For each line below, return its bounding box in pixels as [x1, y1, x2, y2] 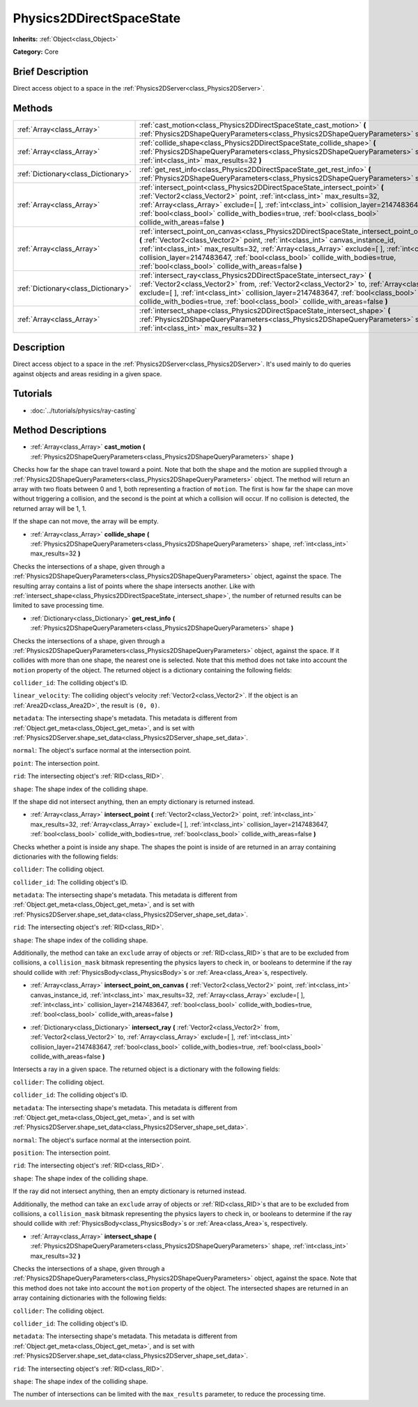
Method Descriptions [13, 424, 107, 436]
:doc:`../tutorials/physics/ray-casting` [30, 406, 137, 415]
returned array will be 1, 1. [13, 504, 87, 512]
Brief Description [13, 66, 88, 77]
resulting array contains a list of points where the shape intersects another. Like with [13, 582, 256, 590]
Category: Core [13, 47, 59, 56]
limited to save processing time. [13, 601, 104, 610]
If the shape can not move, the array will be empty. [13, 517, 159, 525]
